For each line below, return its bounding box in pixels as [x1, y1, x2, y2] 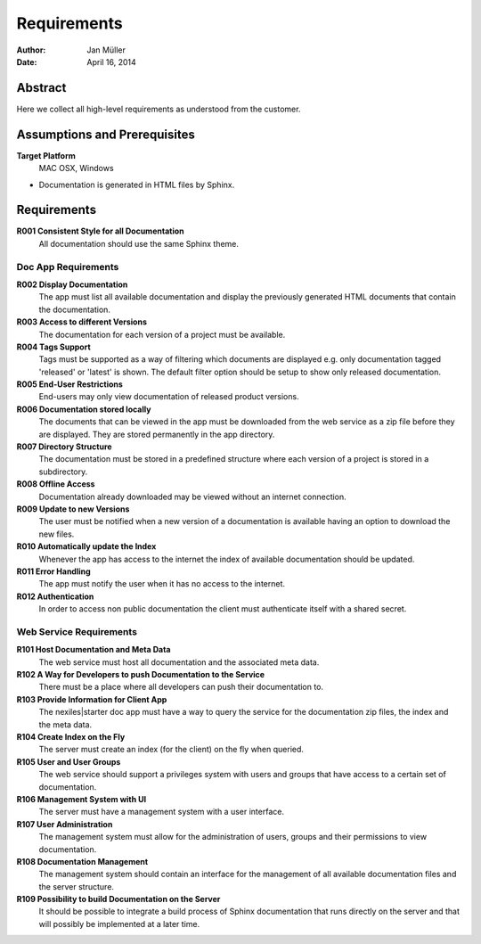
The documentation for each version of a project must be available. [38, 329, 286, 340]
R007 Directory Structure [16, 441, 112, 452]
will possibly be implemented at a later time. [38, 918, 200, 929]
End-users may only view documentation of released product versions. [38, 391, 299, 402]
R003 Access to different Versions [16, 316, 147, 327]
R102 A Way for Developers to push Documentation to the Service [16, 669, 265, 680]
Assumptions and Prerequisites [16, 127, 195, 142]
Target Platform [16, 150, 76, 160]
